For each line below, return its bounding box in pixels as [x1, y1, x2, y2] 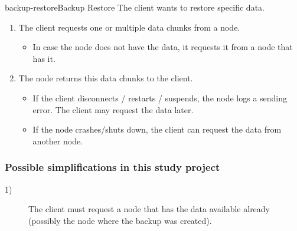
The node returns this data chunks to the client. [18, 72, 193, 84]
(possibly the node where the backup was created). [28, 214, 212, 226]
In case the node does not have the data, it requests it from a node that [32, 41, 293, 53]
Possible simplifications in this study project [5, 160, 220, 174]
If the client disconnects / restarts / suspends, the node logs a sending [32, 91, 288, 104]
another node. [32, 134, 83, 147]
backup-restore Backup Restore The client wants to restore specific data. [5, 1, 265, 13]
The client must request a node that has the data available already [28, 203, 270, 215]
